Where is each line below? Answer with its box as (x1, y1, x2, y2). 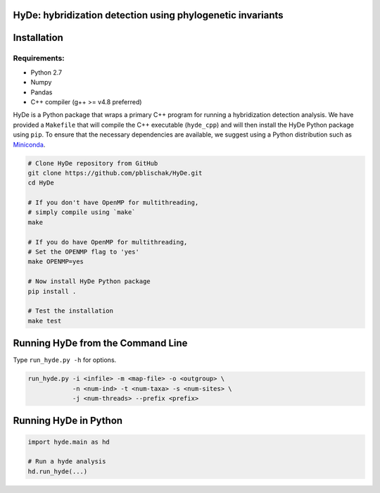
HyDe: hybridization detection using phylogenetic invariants (13, 9, 284, 21)
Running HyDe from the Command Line (13, 337, 188, 349)
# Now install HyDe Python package (27, 277, 151, 285)
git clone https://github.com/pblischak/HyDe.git (27, 169, 203, 177)
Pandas (30, 88, 53, 96)
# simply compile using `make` (27, 208, 137, 216)
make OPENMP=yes (27, 258, 84, 266)
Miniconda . (13, 140, 46, 149)
